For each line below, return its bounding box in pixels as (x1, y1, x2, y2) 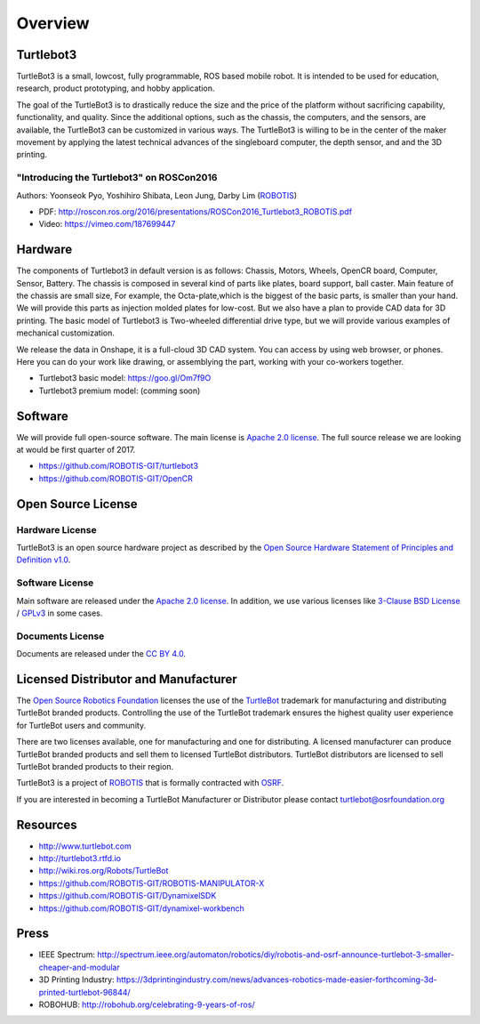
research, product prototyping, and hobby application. (16, 83, 215, 93)
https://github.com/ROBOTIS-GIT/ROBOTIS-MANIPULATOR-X (38, 877, 265, 889)
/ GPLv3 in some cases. (16, 608, 103, 618)
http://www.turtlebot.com (38, 841, 132, 851)
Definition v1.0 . (16, 554, 71, 565)
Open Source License (16, 496, 138, 512)
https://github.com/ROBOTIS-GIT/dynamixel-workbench (38, 903, 244, 914)
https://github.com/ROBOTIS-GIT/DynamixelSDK (38, 891, 217, 901)
